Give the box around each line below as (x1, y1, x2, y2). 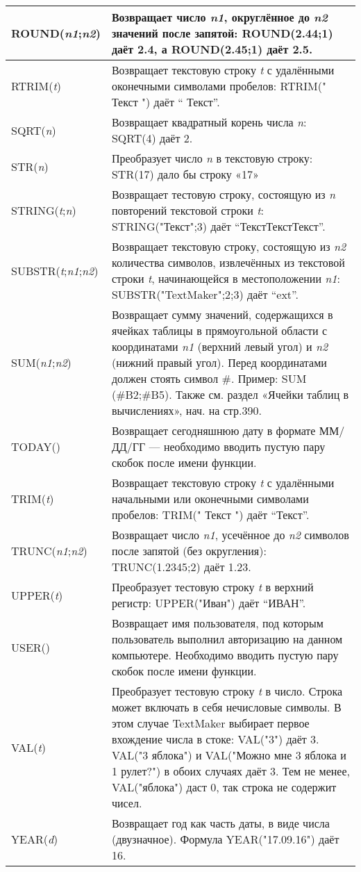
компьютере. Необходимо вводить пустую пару (111, 647, 339, 663)
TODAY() (11, 438, 60, 454)
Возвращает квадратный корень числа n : (111, 114, 307, 130)
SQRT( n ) (11, 122, 56, 138)
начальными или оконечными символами (111, 491, 309, 507)
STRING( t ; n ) (11, 202, 76, 218)
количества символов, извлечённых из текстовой (111, 254, 345, 270)
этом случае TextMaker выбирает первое (111, 715, 310, 731)
